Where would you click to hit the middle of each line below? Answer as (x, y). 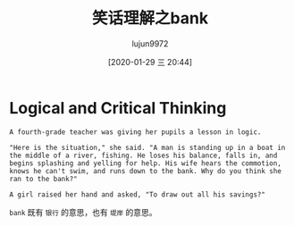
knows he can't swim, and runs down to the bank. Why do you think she (145, 171)
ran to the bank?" (43, 179)
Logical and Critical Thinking (118, 108)
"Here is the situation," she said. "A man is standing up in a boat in (147, 147)
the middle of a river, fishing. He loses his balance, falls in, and (143, 155)
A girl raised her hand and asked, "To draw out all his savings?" (138, 194)
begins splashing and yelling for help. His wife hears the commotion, (145, 163)
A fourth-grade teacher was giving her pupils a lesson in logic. (135, 132)
